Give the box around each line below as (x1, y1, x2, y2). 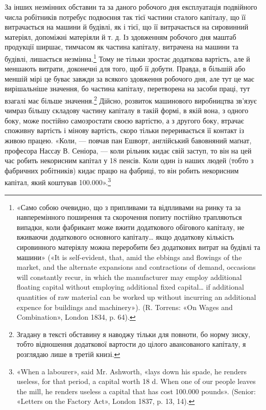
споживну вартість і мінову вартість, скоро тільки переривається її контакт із (5, 125, 244, 136)
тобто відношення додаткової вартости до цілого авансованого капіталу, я (16, 339, 246, 349)
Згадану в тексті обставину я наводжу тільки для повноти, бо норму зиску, (16, 328, 251, 339)
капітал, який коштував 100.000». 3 (5, 175, 111, 188)
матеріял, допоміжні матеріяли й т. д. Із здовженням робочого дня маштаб (5, 31, 236, 42)
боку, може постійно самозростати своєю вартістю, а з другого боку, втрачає (5, 115, 244, 125)
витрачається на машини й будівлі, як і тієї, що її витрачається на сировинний (5, 21, 249, 32)
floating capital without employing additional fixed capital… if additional (16, 281, 244, 292)
